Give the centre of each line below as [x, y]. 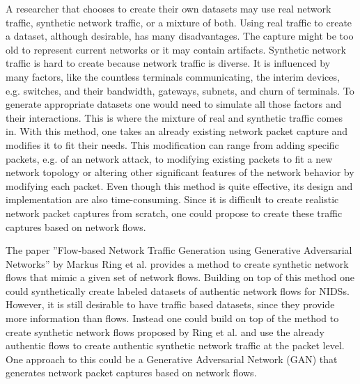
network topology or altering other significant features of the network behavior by [180, 172]
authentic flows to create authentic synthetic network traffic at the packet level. [175, 345]
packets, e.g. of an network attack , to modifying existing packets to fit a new [169, 158]
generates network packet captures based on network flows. [131, 373]
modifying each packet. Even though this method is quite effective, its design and [179, 185]
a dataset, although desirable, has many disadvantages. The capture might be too [180, 36]
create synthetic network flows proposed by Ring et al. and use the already [165, 331]
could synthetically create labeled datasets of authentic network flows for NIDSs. [178, 290]
